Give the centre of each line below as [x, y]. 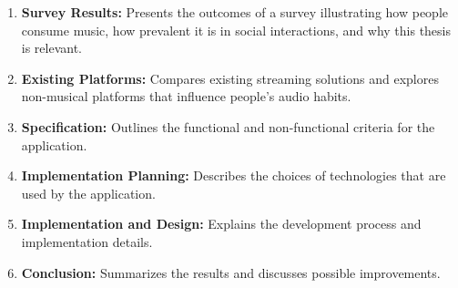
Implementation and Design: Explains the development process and [221, 224]
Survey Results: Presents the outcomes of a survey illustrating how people [234, 12]
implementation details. [87, 241]
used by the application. [88, 193]
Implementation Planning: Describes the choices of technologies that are [234, 175]
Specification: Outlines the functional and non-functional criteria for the [228, 126]
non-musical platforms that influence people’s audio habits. [186, 96]
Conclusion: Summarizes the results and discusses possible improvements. [231, 272]
